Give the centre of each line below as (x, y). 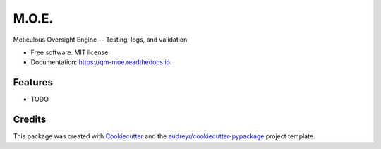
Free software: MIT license (69, 52)
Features (33, 82)
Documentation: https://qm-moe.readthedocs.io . (101, 62)
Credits (30, 120)
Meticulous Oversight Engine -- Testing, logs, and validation (100, 40)
